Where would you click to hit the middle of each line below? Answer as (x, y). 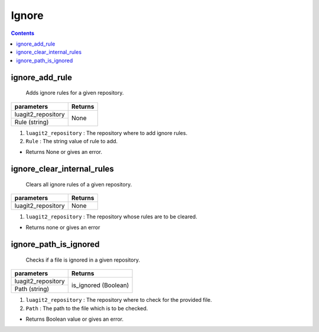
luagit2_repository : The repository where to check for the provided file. (119, 300)
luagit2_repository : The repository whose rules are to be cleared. (111, 217)
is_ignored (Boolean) (100, 285)
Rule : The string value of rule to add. (72, 141)
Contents (23, 33)
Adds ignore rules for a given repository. (75, 93)
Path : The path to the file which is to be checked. (87, 308)
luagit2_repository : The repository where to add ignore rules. (107, 133)
